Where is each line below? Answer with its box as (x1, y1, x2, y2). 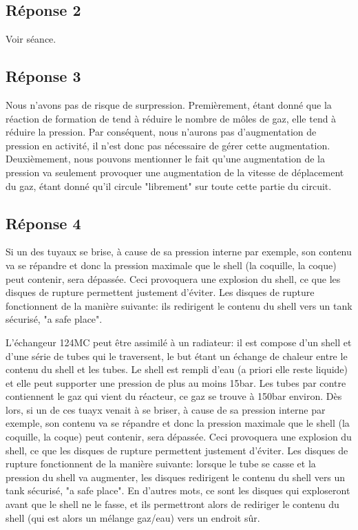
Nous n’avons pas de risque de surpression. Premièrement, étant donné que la (6, 98, 332, 112)
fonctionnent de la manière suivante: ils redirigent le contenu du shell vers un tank (6, 298, 352, 312)
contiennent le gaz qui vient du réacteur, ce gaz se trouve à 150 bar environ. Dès (6, 389, 342, 403)
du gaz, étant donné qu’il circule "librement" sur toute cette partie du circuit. (6, 178, 332, 193)
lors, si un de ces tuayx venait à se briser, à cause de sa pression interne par (6, 402, 326, 416)
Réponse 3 (6, 65, 81, 87)
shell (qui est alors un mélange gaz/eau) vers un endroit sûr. (6, 510, 260, 524)
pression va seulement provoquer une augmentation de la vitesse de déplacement (6, 165, 344, 179)
